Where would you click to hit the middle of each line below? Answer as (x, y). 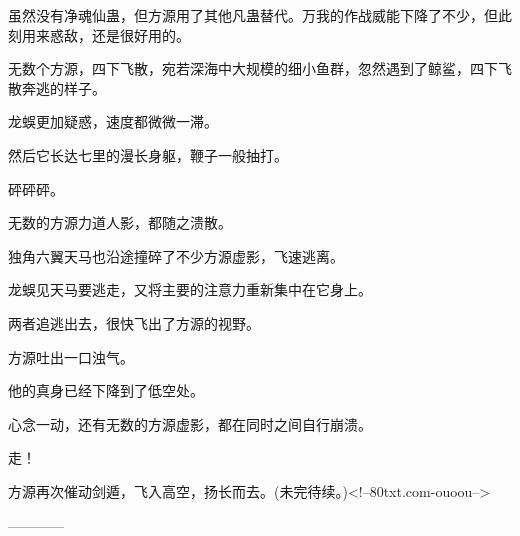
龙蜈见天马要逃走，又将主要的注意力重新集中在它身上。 (190, 289)
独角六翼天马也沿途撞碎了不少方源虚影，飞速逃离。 (176, 255)
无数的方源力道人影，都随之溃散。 (120, 222)
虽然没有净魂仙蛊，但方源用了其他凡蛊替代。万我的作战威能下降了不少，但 (253, 15)
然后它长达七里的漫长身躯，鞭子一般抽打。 (148, 154)
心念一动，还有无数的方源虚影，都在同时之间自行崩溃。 (190, 423)
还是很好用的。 (140, 34)
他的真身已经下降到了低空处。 (106, 390)
